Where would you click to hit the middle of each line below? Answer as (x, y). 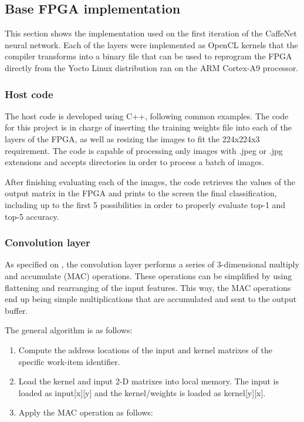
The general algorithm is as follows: (69, 330)
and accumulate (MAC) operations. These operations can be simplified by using (148, 275)
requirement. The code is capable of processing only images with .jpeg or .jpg (144, 150)
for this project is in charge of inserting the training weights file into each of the (148, 127)
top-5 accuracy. (32, 216)
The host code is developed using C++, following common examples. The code (147, 115)
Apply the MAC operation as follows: (86, 412)
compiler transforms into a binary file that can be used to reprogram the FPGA (148, 56)
